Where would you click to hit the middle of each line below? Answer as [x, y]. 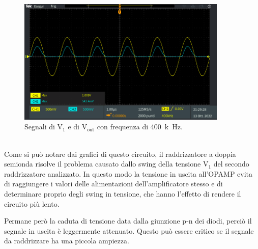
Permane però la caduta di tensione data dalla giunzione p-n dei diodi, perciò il [128, 221]
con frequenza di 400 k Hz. [140, 127]
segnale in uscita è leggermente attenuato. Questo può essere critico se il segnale [129, 230]
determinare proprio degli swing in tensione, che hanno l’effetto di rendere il [123, 193]
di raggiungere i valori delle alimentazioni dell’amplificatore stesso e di [113, 184]
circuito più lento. [32, 203]
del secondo [231, 164]
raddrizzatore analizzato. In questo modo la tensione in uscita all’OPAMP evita [128, 173]
